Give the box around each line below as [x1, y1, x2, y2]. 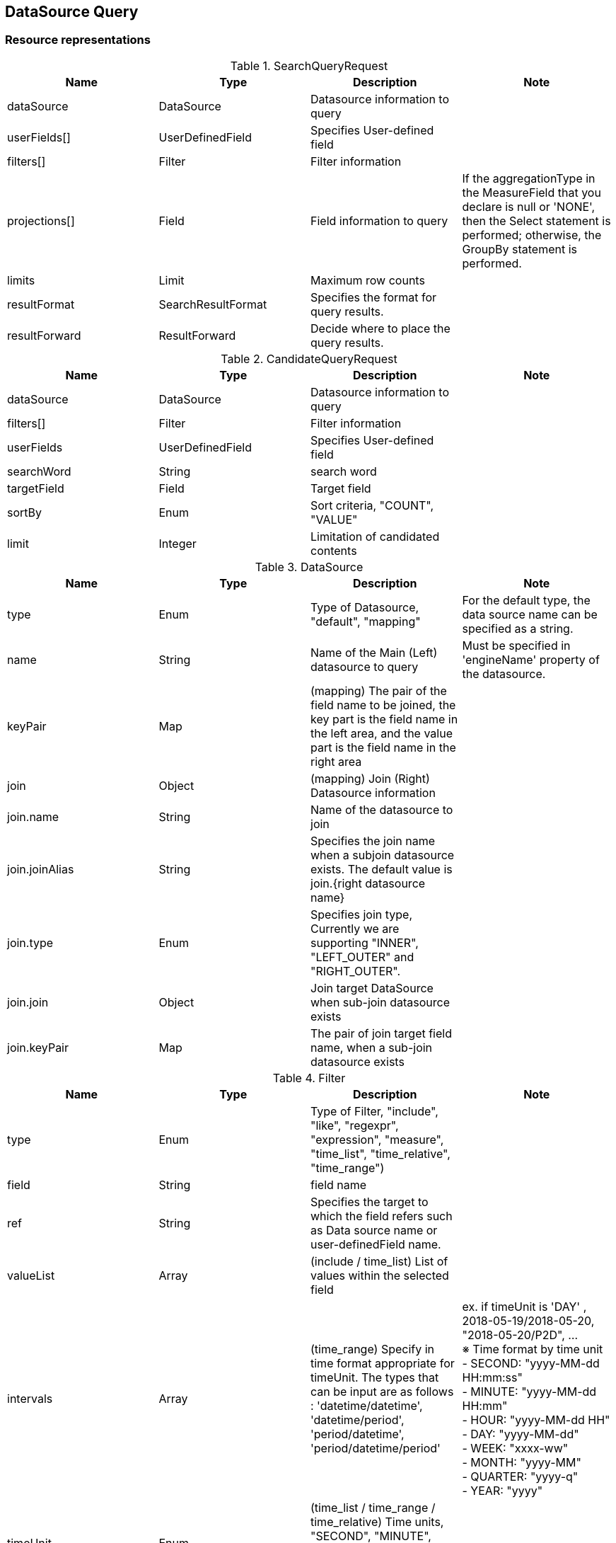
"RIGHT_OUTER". [310, 963, 401, 978]
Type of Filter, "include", [310, 1103, 438, 1118]
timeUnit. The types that [310, 1370, 439, 1384]
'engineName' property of [462, 652, 600, 667]
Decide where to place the [310, 321, 451, 335]
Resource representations [5, 33, 151, 47]
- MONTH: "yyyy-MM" [462, 1455, 581, 1469]
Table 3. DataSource [255, 559, 364, 574]
